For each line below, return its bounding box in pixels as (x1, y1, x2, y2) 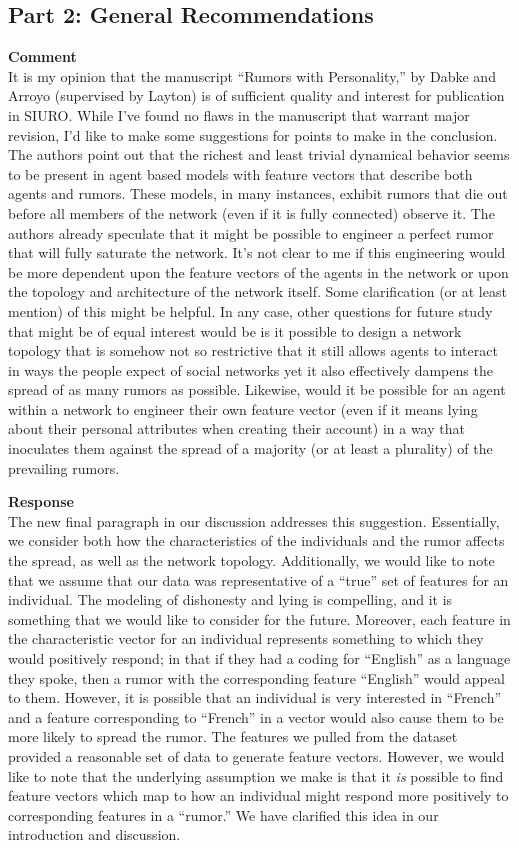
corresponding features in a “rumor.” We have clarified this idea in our (8, 804, 439, 825)
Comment (8, 46, 77, 67)
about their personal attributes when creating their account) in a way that (8, 418, 465, 439)
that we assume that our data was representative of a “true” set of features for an (8, 569, 509, 590)
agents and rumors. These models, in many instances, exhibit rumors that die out (8, 183, 508, 204)
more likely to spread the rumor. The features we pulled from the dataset (8, 726, 458, 747)
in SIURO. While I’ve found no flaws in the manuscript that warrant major (8, 104, 470, 125)
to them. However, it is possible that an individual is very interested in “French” (8, 687, 502, 708)
